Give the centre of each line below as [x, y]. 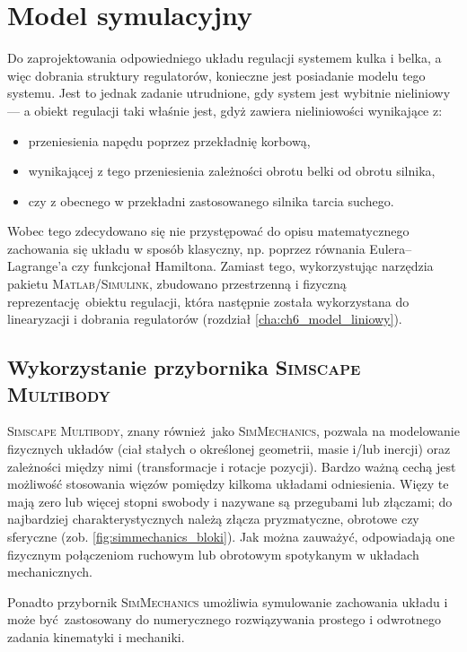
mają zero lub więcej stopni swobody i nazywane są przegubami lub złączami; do [230, 501]
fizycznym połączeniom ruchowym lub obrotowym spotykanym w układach [213, 554]
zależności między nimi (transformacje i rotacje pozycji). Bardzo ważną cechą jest [232, 466]
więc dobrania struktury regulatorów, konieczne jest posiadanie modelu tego [216, 75]
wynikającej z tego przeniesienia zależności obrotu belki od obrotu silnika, [232, 171]
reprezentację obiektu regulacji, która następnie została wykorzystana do [208, 301]
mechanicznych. [50, 572]
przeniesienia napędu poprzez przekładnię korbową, [169, 140]
